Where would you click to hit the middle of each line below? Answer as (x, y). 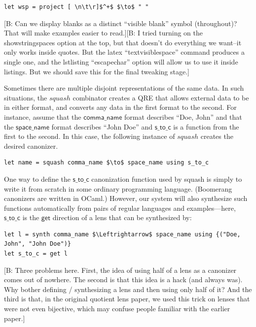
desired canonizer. (31, 146)
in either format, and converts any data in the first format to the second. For (120, 107)
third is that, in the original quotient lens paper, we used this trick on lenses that (127, 299)
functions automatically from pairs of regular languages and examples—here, (120, 208)
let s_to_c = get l (36, 254)
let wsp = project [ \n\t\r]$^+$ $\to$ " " (76, 7)
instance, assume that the (43, 116)
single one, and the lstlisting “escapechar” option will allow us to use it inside (121, 61)
